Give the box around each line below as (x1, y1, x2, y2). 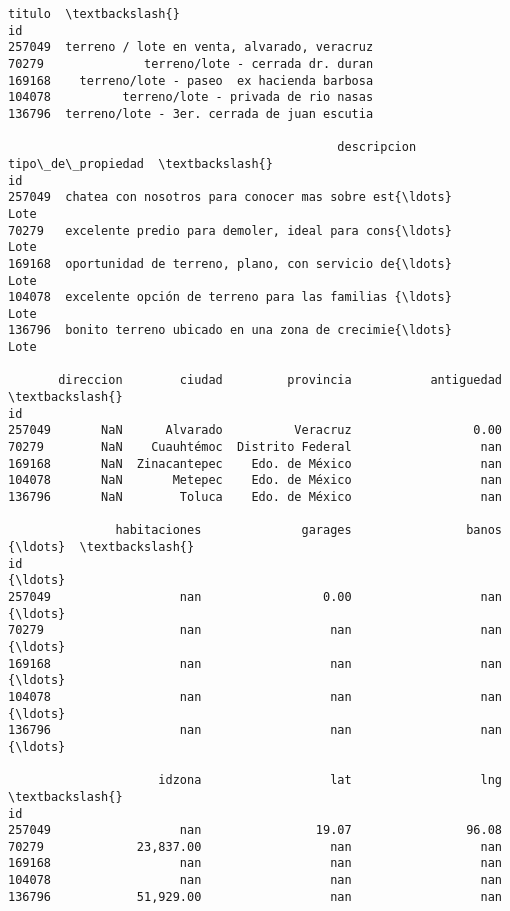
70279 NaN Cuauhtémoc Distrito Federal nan (8, 440, 502, 455)
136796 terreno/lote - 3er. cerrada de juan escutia (8, 106, 374, 121)
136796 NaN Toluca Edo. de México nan (8, 490, 502, 505)
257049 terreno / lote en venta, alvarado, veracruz (8, 40, 374, 55)
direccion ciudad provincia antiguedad (58, 373, 502, 388)
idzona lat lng (158, 773, 502, 788)
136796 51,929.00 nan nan (8, 889, 502, 904)
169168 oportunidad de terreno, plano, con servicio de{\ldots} (8, 256, 452, 271)
